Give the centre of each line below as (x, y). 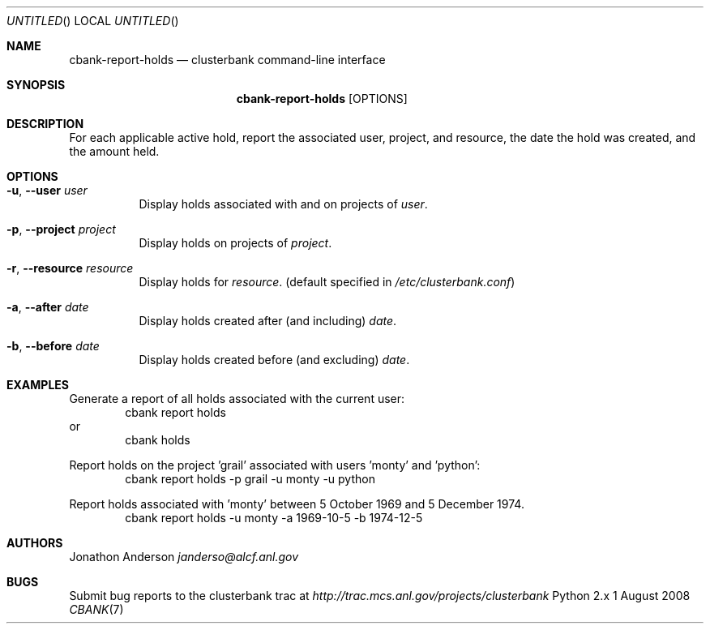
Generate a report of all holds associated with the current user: (237, 399)
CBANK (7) (96, 609)
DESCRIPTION (45, 124)
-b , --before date (53, 346)
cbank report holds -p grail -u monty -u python (250, 479)
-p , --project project (61, 229)
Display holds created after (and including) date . (268, 321)
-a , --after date (48, 307)
